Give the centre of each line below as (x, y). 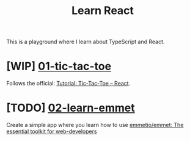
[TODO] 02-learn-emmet (71, 108)
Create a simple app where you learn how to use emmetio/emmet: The (95, 125)
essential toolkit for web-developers (52, 131)
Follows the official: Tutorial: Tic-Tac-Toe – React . (68, 84)
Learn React (103, 11)
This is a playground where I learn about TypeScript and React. (86, 42)
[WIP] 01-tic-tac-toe (59, 66)
